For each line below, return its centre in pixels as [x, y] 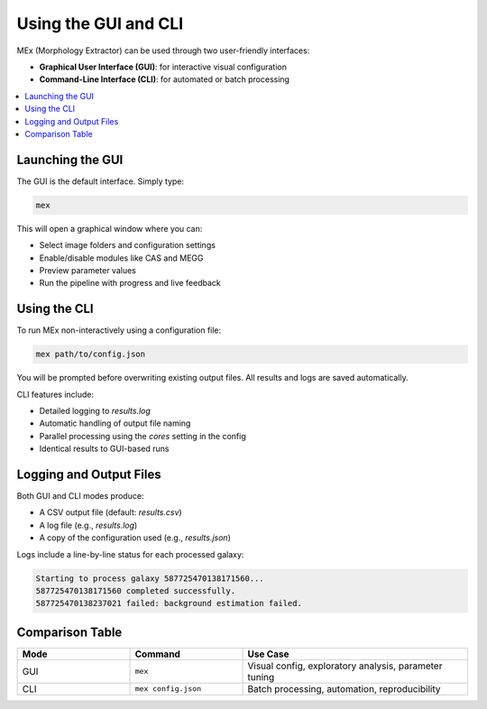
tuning [261, 677]
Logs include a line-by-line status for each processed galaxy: [130, 554]
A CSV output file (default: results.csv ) [110, 512]
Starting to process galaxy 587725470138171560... [150, 578]
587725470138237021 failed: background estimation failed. [169, 603]
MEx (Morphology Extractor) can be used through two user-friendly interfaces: [163, 51]
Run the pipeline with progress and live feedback [130, 283]
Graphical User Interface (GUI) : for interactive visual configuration [163, 67]
